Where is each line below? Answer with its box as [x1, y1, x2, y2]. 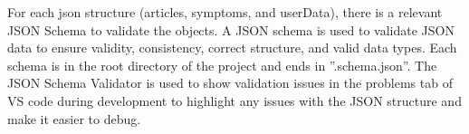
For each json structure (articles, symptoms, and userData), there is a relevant [7, 3, 443, 21]
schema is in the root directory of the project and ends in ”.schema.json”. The [7, 55, 437, 74]
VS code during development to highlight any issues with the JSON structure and [7, 91, 462, 110]
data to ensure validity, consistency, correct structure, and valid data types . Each [7, 38, 457, 57]
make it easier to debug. [7, 109, 141, 128]
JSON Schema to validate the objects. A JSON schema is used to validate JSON [7, 20, 455, 39]
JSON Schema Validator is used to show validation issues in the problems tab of [7, 73, 453, 92]
